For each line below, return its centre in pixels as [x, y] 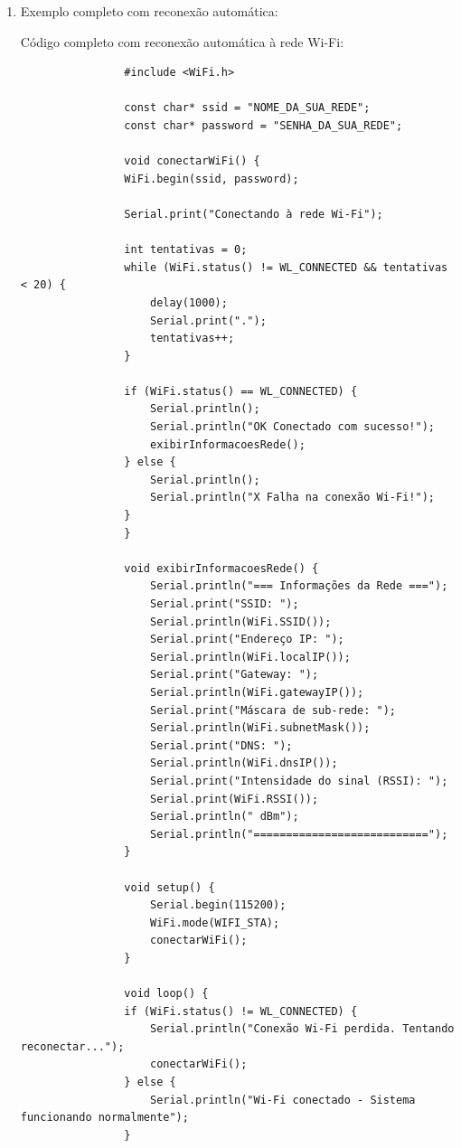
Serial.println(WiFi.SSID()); [240, 621]
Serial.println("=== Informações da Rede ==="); [299, 586]
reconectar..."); [72, 1046]
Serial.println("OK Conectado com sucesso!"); [292, 427]
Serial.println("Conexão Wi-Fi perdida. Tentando [302, 1029]
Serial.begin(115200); [218, 905]
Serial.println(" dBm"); [224, 817]
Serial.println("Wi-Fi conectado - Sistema [282, 1100]
